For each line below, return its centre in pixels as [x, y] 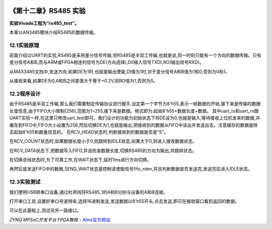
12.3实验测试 [25, 182]
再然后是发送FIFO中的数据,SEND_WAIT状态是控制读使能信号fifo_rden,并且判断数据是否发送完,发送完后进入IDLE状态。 [131, 169]
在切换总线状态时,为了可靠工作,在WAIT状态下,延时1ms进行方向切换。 [80, 160]
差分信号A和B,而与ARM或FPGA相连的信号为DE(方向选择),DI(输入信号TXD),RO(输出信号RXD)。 [107, 62]
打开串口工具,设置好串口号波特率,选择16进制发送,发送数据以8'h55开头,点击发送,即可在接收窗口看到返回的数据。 [124, 201]
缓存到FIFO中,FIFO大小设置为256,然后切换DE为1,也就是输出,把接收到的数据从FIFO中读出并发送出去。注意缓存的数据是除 [133, 125]
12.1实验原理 [24, 45]
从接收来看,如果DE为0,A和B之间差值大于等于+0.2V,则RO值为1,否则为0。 [84, 81]
